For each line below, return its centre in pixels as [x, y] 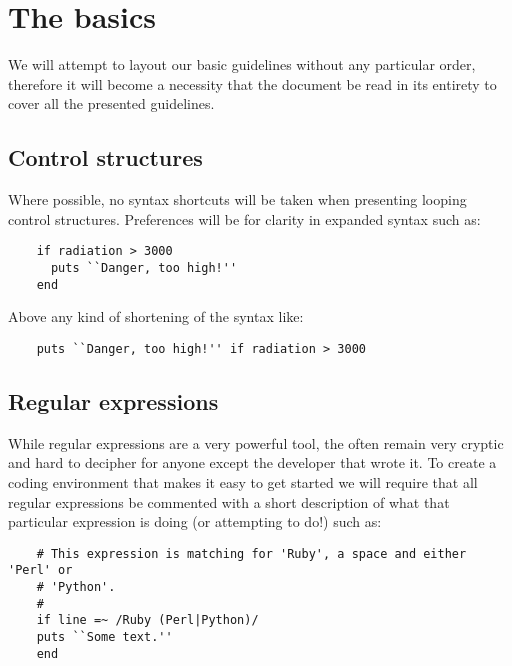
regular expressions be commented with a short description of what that [229, 501]
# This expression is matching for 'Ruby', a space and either [251, 553]
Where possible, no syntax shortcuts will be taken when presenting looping [237, 199]
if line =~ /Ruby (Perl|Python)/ [147, 620]
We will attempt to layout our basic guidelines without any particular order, [242, 64]
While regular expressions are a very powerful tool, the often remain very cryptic [256, 442]
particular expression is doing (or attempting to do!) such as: [195, 521]
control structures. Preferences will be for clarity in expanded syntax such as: [244, 218]
